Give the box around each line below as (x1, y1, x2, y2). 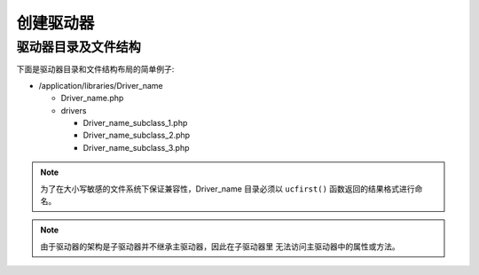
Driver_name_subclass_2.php (82, 130, 191, 141)
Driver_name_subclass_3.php (82, 142, 190, 153)
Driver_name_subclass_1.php (82, 117, 188, 128)
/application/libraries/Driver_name (38, 80, 163, 90)
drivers (60, 105, 87, 115)
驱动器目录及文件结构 (16, 39, 141, 55)
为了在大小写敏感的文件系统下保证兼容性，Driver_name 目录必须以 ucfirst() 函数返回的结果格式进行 (40, 183, 416, 194)
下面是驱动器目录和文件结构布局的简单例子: (16, 64, 175, 75)
